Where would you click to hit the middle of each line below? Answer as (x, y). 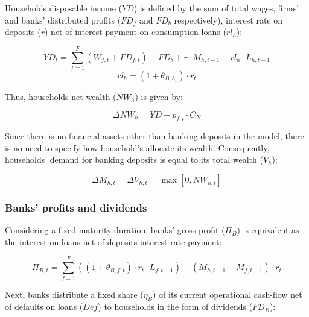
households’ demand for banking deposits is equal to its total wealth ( (134, 159)
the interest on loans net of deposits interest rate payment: (113, 241)
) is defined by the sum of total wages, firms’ (216, 8)
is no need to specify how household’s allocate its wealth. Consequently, (137, 147)
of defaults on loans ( (44, 306)
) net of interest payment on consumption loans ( (135, 32)
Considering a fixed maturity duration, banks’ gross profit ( (115, 230)
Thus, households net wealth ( (61, 96)
